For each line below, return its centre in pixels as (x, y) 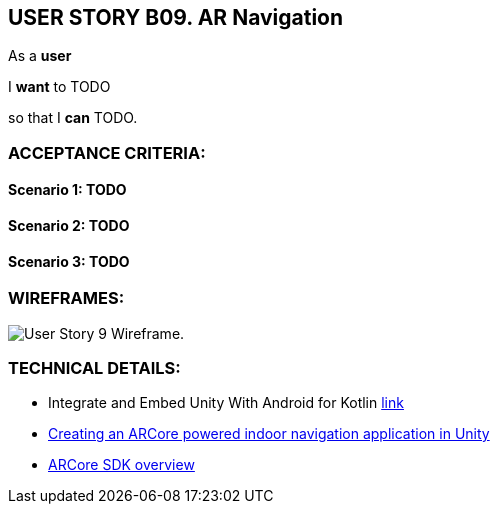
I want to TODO (59, 87)
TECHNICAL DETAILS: (94, 367)
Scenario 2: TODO (69, 226)
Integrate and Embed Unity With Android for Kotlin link (226, 403)
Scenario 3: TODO (69, 261)
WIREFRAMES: (66, 298)
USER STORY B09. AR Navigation (176, 17)
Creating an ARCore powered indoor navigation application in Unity (269, 434)
